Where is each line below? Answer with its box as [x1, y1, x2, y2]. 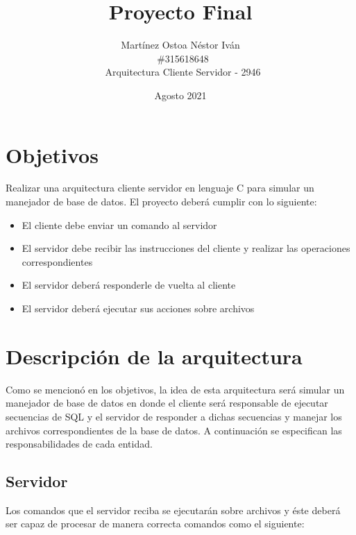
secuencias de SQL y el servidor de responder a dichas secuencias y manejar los [6, 409, 342, 423]
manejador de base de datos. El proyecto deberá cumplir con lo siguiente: [6, 194, 317, 209]
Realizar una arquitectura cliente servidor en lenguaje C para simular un [6, 180, 314, 195]
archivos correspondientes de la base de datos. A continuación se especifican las [6, 423, 342, 437]
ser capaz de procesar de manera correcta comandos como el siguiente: [6, 516, 305, 531]
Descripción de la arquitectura [6, 341, 303, 370]
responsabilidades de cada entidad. [6, 436, 153, 451]
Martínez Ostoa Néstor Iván [121, 37, 240, 52]
